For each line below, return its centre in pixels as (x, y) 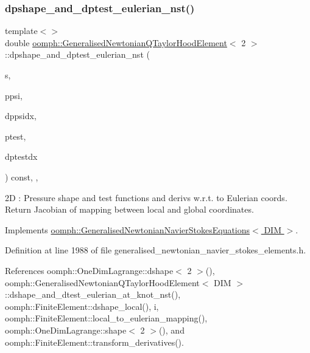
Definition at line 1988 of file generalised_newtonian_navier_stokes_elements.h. (156, 250)
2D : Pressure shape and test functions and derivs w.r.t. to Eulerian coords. (146, 197)
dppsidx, (21, 116)
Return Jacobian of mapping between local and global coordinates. (129, 209)
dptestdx (21, 156)
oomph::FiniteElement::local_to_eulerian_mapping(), (106, 318)
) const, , (22, 176)
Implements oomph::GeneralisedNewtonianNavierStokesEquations (128, 229)
